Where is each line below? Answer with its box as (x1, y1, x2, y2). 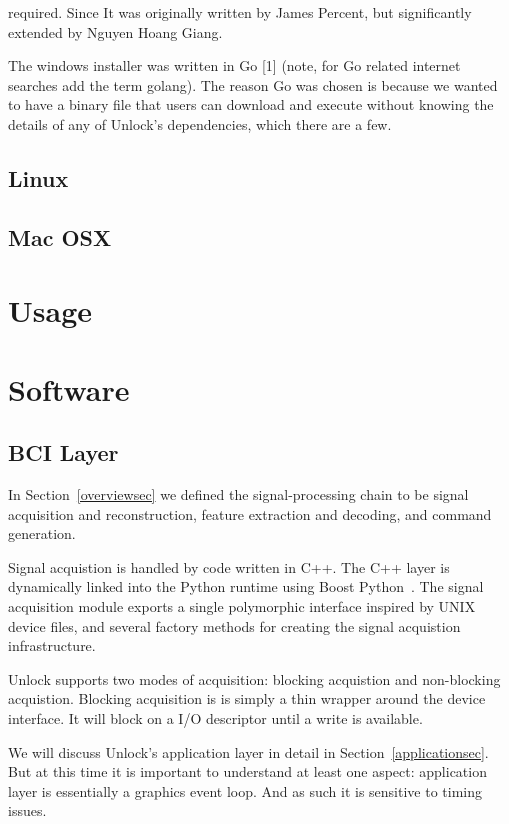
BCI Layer (8, 437, 119, 468)
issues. (8, 800, 47, 821)
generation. (8, 523, 76, 544)
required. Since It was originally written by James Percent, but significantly (8, 2, 472, 22)
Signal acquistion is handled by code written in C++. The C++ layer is (8, 556, 450, 577)
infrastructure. (8, 635, 96, 656)
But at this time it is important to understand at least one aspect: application (8, 761, 487, 782)
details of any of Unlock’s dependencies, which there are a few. (8, 113, 392, 134)
